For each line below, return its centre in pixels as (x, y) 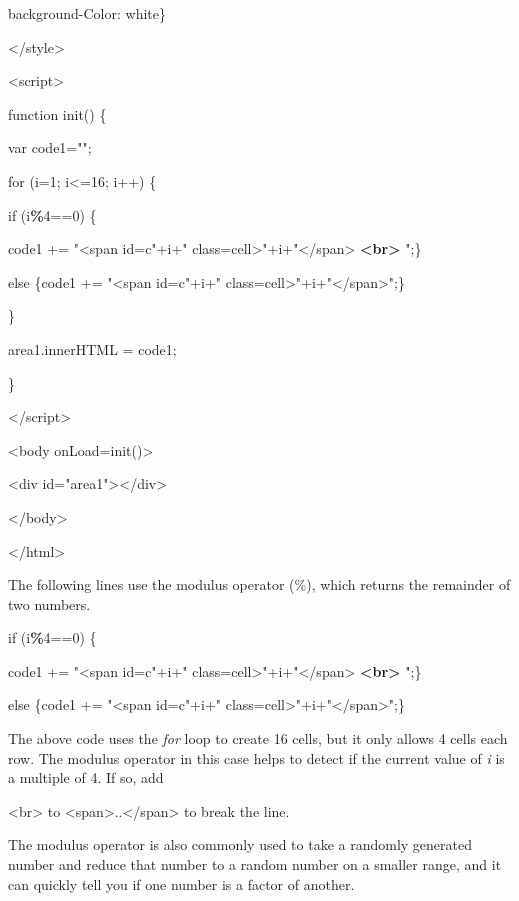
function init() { (57, 113)
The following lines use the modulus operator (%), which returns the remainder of (259, 584)
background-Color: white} (87, 13)
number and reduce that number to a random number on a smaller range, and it (255, 864)
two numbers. (49, 603)
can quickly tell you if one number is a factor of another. (181, 883)
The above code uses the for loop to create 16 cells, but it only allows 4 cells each (258, 738)
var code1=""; (50, 147)
